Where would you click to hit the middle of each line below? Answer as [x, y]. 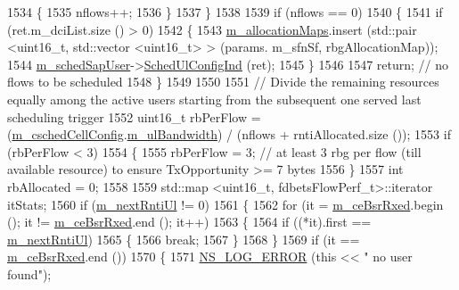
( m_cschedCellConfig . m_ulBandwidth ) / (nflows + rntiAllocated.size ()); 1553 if [229, 134]
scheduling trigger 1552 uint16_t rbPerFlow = [134, 116]
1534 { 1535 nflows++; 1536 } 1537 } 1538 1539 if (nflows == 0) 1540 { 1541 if [225, 12]
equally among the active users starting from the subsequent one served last [214, 99]
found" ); [29, 273]
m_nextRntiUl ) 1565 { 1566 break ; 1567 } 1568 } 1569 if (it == [184, 239]
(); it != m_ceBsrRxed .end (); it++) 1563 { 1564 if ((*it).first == [189, 222]
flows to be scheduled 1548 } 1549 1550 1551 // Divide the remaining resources [223, 82]
